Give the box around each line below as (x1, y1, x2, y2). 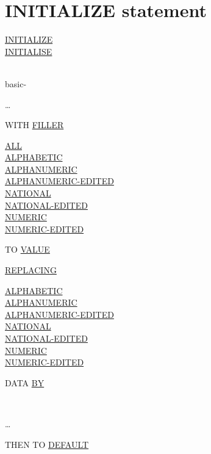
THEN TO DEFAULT (5, 438, 89, 450)
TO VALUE (5, 243, 50, 256)
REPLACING (5, 264, 57, 276)
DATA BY (5, 376, 45, 389)
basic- (5, 77, 27, 90)
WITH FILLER (5, 118, 64, 131)
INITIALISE (5, 45, 52, 57)
